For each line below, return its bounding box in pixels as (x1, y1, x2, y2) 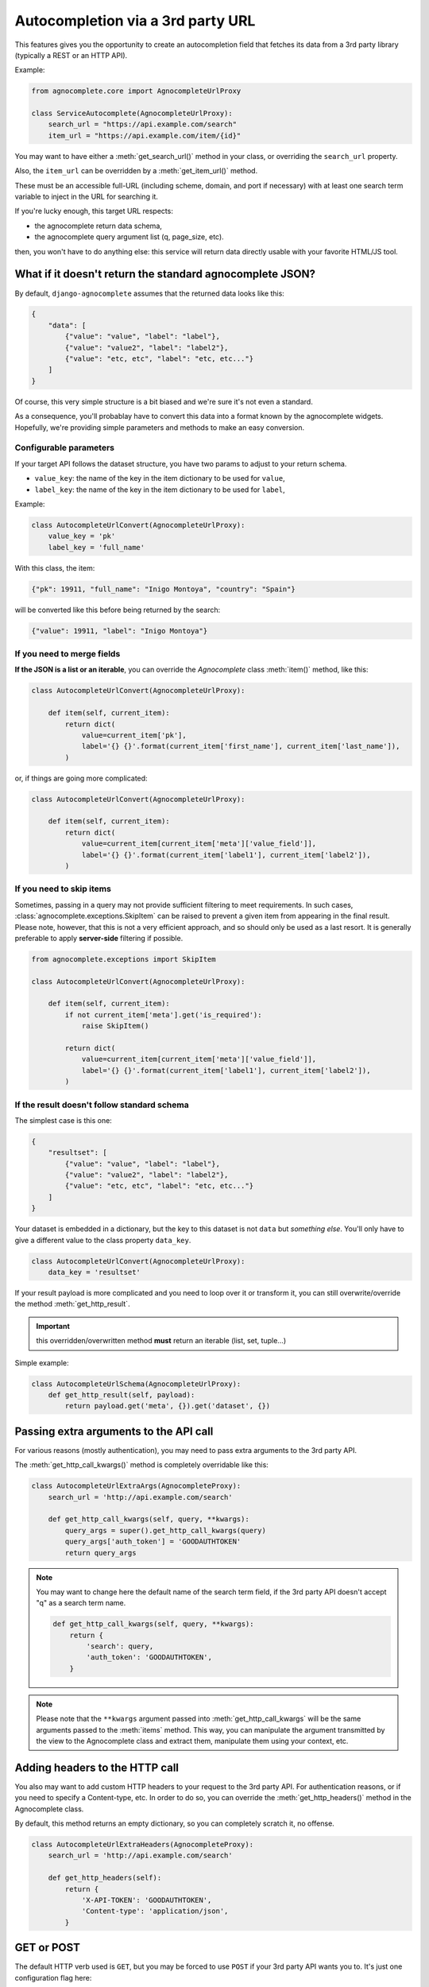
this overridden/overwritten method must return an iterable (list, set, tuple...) (36, 1336, 287, 1346)
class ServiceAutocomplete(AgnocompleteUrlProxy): (31, 109, 234, 118)
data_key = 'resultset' (48, 1268, 141, 1276)
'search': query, (86, 1642, 154, 1651)
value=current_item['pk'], (81, 730, 187, 739)
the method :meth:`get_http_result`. (14, 1299, 130, 1309)
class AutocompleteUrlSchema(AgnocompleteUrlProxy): (31, 1379, 242, 1389)
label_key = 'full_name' (48, 543, 145, 552)
